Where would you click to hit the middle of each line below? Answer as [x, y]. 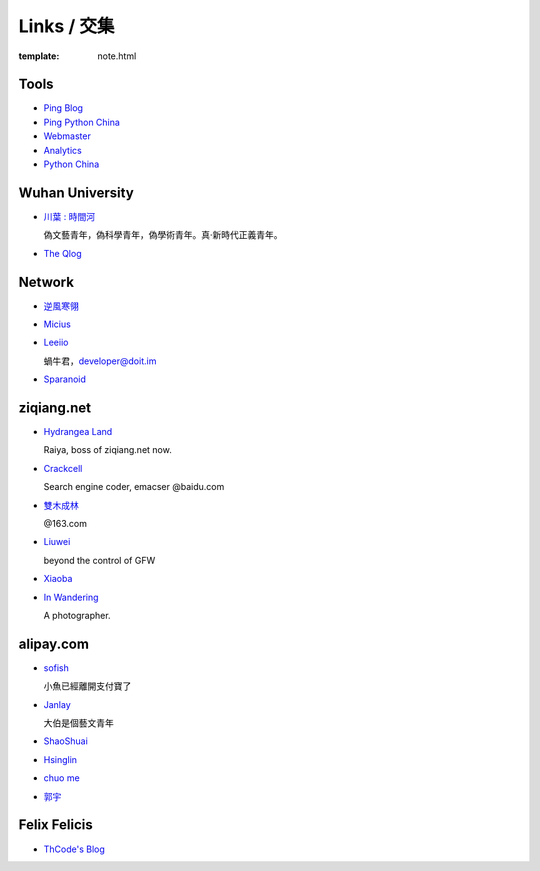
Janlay [57, 704]
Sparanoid [65, 379]
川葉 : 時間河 [69, 216]
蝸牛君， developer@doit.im [100, 361]
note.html [117, 56]
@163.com [65, 524]
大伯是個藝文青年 [78, 723]
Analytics [62, 150]
